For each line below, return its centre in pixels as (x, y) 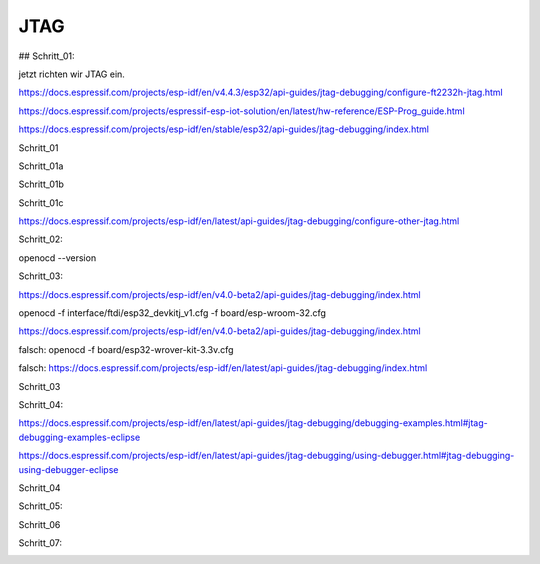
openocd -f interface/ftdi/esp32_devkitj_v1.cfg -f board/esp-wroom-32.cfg (172, 313)
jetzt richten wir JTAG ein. (71, 74)
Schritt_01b (41, 184)
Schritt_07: (40, 543)
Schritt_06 (39, 524)
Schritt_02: (41, 239)
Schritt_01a (41, 166)
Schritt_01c (41, 202)
